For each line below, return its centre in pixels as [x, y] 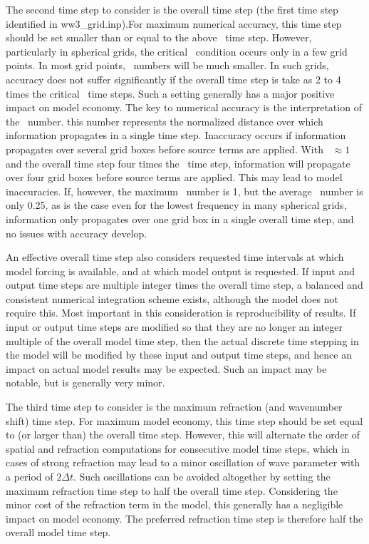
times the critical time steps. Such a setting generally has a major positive [170, 93]
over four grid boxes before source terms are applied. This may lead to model [174, 177]
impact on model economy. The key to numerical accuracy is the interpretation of [184, 107]
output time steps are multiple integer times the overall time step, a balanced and [184, 285]
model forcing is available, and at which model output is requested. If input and [180, 271]
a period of [30, 476]
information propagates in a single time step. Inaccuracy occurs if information [176, 135]
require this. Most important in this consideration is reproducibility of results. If [181, 313]
